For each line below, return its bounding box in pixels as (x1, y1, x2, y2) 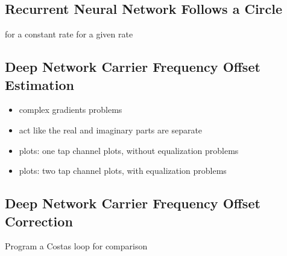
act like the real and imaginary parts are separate (19, 123, 203, 136)
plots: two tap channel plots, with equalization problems (19, 164, 227, 177)
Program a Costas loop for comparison (5, 240, 148, 252)
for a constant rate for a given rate (5, 28, 133, 40)
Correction (5, 211, 73, 230)
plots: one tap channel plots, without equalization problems (19, 144, 239, 156)
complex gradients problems (19, 103, 122, 116)
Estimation (5, 75, 74, 94)
